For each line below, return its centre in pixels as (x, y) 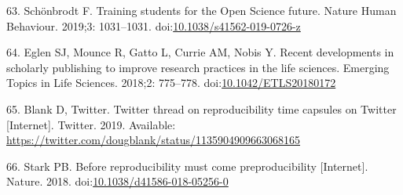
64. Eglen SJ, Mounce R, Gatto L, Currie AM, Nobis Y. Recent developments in (200, 52)
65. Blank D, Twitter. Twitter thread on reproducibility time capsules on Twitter (201, 108)
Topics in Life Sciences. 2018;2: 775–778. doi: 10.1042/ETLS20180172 (171, 83)
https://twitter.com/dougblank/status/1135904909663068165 (154, 140)
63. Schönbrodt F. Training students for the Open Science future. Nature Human (201, 10)
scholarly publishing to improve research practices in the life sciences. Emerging (198, 67)
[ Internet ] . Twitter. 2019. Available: (91, 124)
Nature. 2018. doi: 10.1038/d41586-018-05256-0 (117, 181)
